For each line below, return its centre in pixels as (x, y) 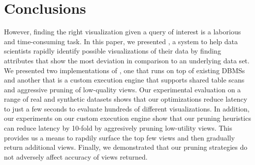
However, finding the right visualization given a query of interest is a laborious (123, 32)
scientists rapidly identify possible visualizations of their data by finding (112, 51)
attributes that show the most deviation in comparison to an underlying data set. (127, 60)
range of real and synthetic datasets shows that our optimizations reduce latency (126, 99)
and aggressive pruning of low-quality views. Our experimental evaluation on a (123, 89)
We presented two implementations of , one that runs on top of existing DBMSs (125, 70)
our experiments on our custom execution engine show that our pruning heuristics (127, 118)
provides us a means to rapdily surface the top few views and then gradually (119, 137)
